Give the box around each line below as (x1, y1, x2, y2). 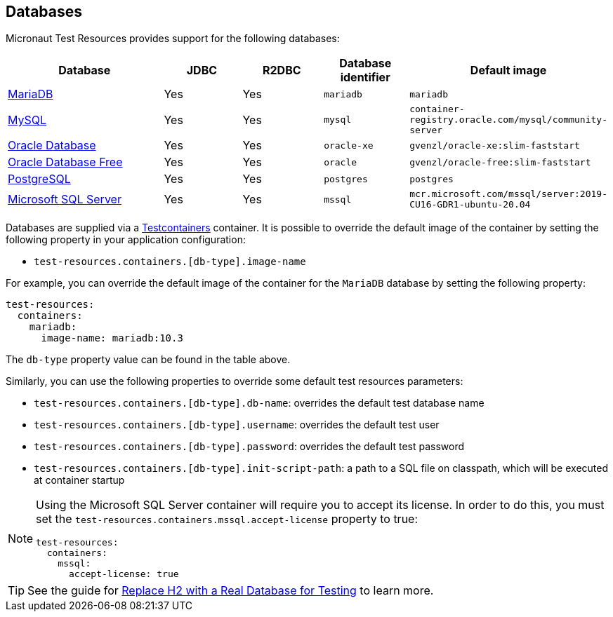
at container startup (34, 474, 125, 487)
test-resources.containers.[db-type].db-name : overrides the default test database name (34, 397, 485, 409)
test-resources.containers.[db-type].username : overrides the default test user (34, 419, 440, 431)
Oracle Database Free (8, 155, 123, 170)
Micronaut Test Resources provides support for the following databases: (6, 32, 340, 45)
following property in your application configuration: (6, 233, 246, 246)
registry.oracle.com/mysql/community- (409, 114, 607, 126)
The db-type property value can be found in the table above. (6, 353, 291, 366)
